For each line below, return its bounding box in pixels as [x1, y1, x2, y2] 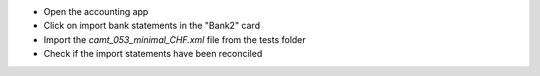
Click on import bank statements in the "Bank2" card [43, 20, 260, 32]
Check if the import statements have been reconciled [43, 48, 263, 60]
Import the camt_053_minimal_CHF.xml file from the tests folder [43, 33, 307, 45]
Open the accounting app [43, 6, 149, 17]
